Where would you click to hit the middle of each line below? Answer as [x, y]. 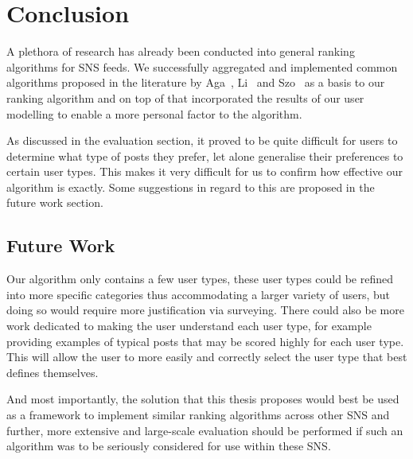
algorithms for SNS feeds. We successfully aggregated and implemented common [202, 66]
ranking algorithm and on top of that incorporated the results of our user [185, 97]
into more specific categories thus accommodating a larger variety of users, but [199, 294]
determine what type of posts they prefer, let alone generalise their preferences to [205, 156]
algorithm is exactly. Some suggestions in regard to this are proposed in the [191, 187]
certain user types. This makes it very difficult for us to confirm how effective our [205, 171]
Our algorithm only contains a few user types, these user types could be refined [200, 279]
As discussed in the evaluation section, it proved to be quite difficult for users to [202, 140]
